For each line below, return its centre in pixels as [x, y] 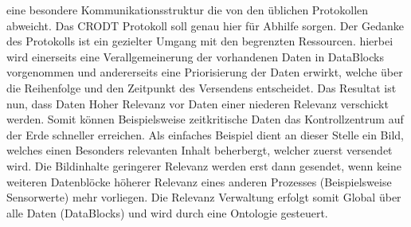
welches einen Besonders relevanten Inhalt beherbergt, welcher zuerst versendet [200, 150]
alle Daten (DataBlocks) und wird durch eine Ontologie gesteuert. [167, 212]
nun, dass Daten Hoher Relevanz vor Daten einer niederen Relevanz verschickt [198, 103]
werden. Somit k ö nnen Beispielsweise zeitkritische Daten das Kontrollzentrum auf [205, 119]
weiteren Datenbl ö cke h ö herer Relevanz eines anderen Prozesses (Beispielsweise [199, 181]
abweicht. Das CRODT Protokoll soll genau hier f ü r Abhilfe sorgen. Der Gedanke [205, 25]
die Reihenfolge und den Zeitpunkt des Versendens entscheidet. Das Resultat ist [202, 87]
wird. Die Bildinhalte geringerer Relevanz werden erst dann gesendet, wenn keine [204, 165]
